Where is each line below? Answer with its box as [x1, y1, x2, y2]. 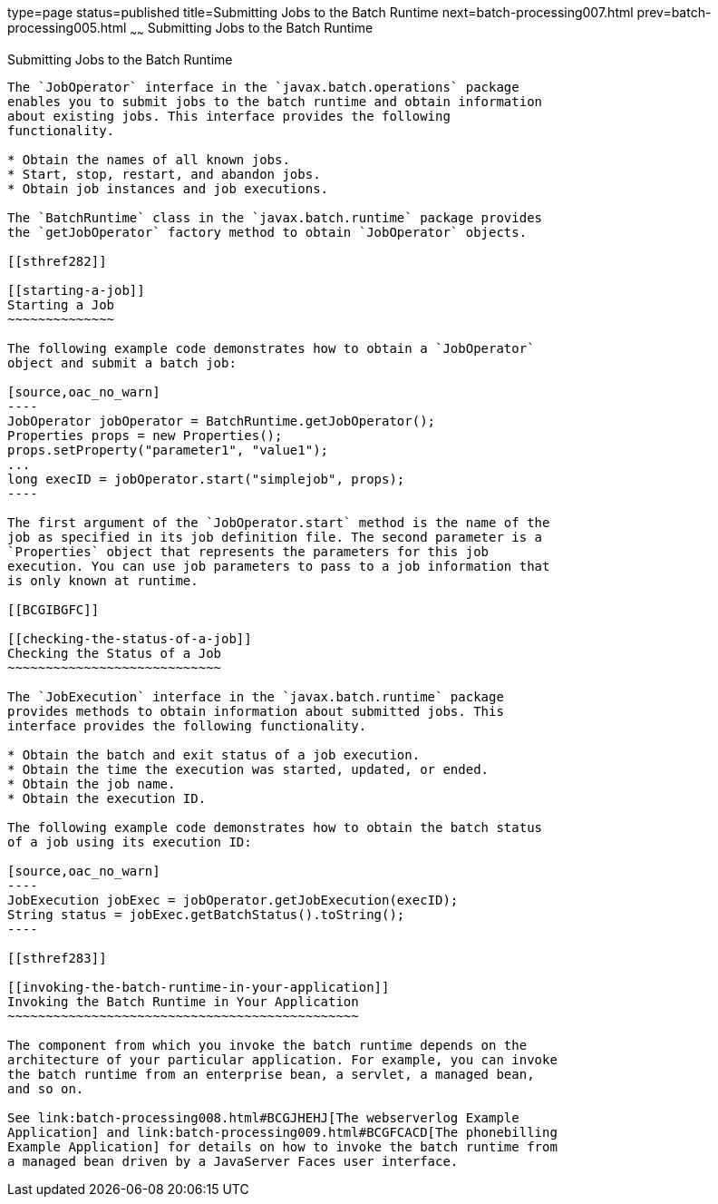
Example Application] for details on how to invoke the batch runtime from [7, 1139, 558, 1154]
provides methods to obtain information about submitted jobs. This [7, 703, 504, 719]
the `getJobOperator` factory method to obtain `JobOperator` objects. [7, 224, 528, 240]
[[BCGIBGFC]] [7, 602, 100, 617]
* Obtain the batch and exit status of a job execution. [7, 747, 421, 762]
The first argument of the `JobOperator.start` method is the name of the [7, 514, 550, 530]
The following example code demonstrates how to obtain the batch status [7, 819, 543, 835]
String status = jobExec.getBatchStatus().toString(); [7, 906, 405, 922]
